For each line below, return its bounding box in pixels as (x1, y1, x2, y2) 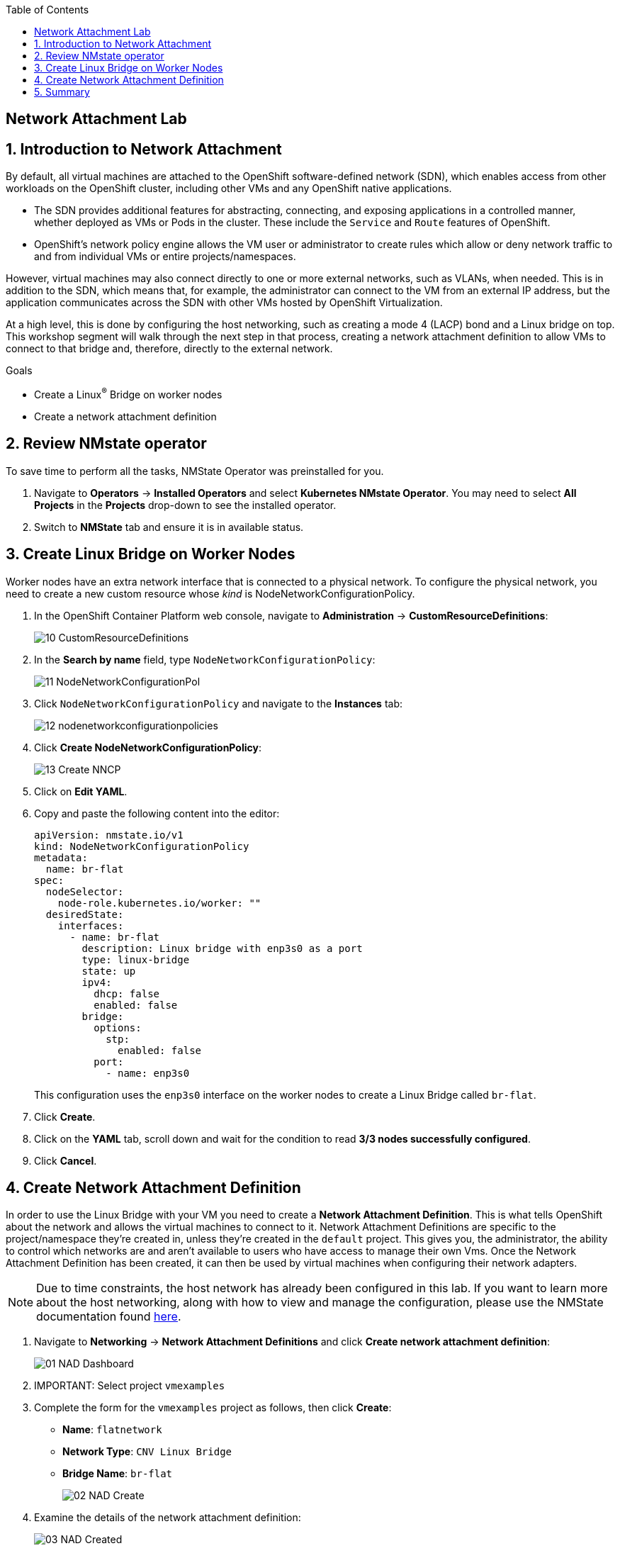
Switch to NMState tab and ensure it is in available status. (34, 520, 304, 533)
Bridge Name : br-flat (62, 1467, 173, 1480)
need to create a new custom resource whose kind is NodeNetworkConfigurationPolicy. (6, 587, 415, 600)
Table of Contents (6, 4, 89, 16)
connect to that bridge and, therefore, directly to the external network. (6, 342, 333, 355)
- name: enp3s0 (106, 1067, 190, 1079)
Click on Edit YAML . (34, 785, 128, 797)
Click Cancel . (34, 1154, 97, 1167)
